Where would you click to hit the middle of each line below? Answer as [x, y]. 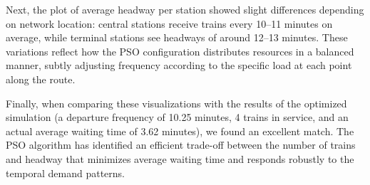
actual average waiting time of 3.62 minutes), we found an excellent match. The [180, 131]
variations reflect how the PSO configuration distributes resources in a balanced [180, 51]
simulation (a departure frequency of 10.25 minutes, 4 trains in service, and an [177, 117]
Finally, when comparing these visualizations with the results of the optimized [176, 103]
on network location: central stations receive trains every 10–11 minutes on [169, 23]
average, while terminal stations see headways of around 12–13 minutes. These [177, 37]
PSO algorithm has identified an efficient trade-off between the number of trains [181, 145]
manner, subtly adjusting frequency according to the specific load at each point [179, 65]
